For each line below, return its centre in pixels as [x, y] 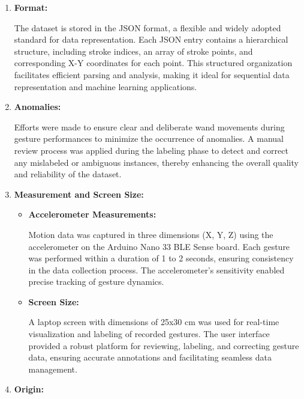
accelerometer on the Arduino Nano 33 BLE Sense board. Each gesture [159, 246]
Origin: [29, 389]
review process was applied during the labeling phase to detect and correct [151, 150]
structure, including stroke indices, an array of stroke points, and [133, 51]
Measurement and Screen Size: [79, 194]
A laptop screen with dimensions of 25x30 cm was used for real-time [154, 322]
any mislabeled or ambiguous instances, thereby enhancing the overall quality [156, 162]
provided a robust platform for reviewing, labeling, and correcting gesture [164, 345]
